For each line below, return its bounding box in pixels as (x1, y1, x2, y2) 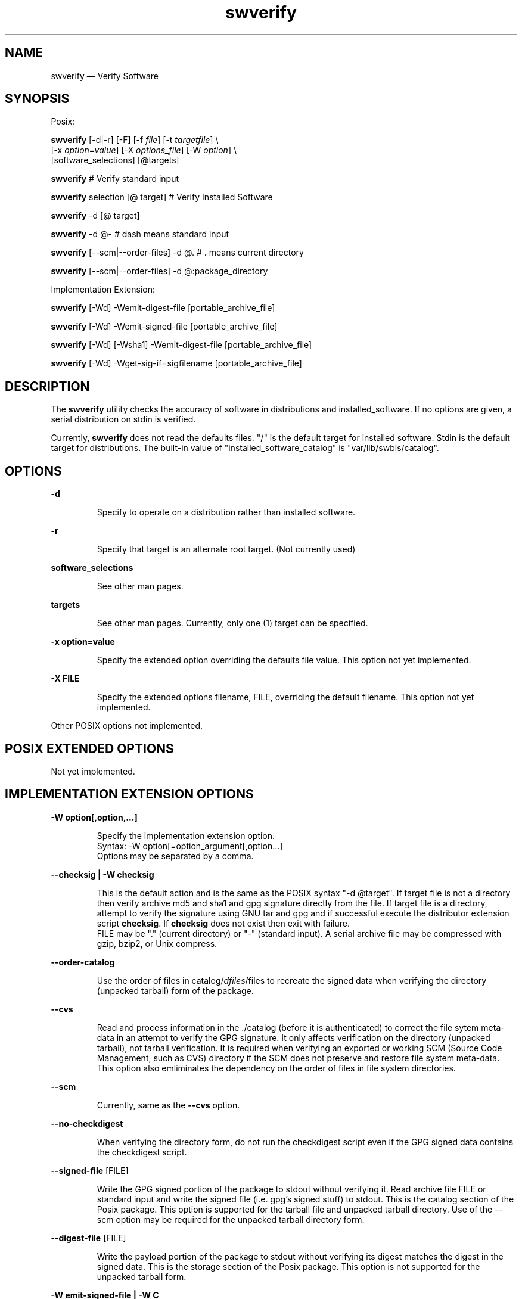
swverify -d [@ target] (51, 210, 140, 221)
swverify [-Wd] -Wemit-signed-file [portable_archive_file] (51, 321, 278, 332)
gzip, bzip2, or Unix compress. (97, 938, 218, 949)
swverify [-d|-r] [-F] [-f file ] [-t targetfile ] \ (51, 135, 219, 145)
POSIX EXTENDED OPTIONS (5, 741, 174, 756)
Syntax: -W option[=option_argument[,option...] (97, 840, 283, 851)
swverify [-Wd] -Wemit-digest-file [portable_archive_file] (51, 303, 275, 313)
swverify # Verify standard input (51, 173, 179, 184)
